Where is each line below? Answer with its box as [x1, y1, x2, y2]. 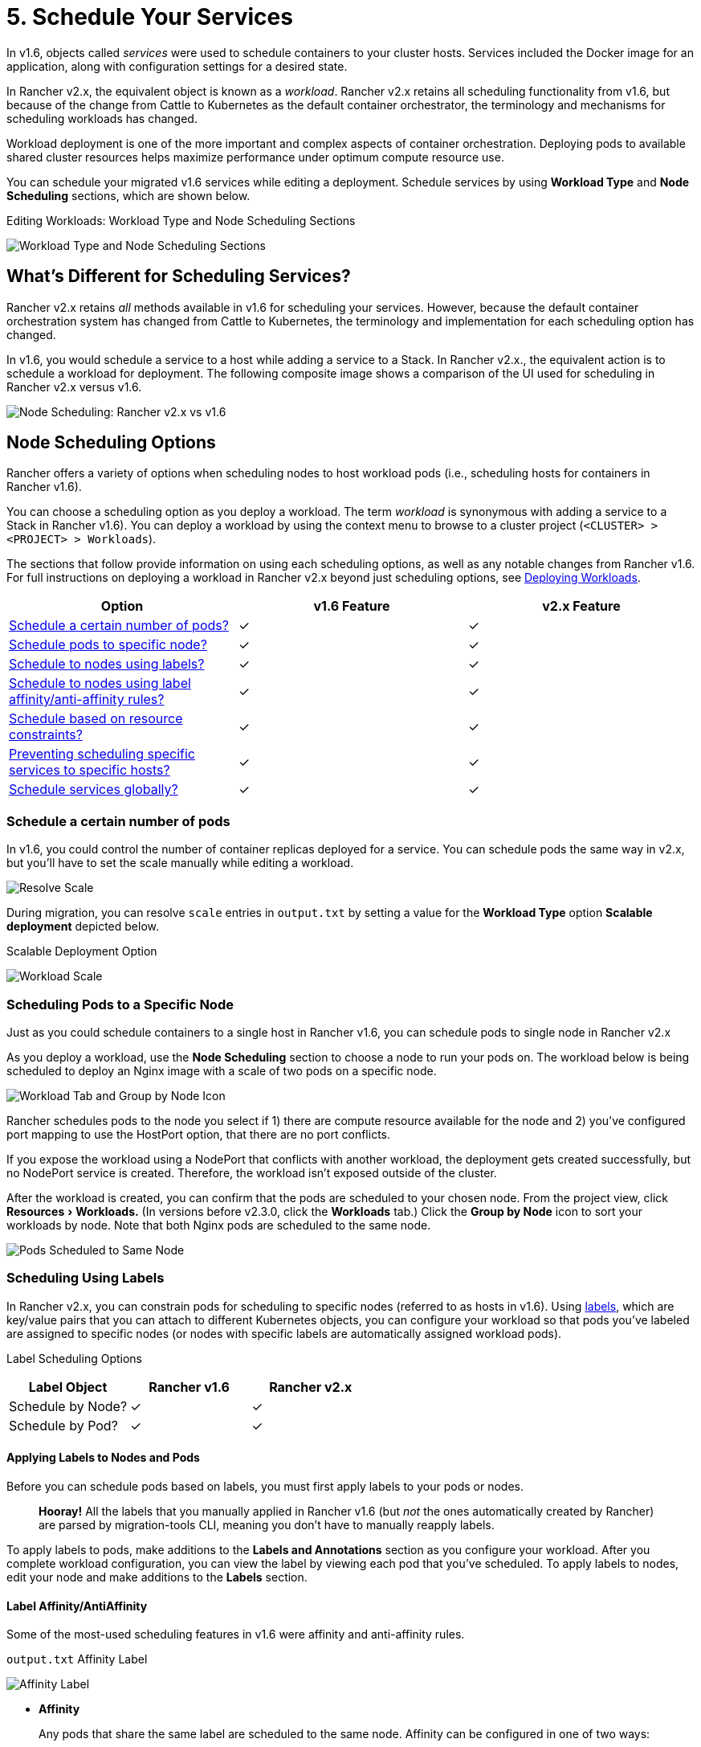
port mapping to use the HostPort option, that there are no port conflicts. [6, 1127, 391, 1141]
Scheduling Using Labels [6, 1270, 165, 1287]
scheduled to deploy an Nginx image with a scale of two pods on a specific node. [6, 1063, 437, 1078]
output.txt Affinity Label [6, 1652, 148, 1667]
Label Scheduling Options [6, 1351, 142, 1365]
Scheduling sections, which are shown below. [6, 188, 251, 203]
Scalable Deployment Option [6, 944, 157, 959]
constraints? [9, 726, 83, 743]
